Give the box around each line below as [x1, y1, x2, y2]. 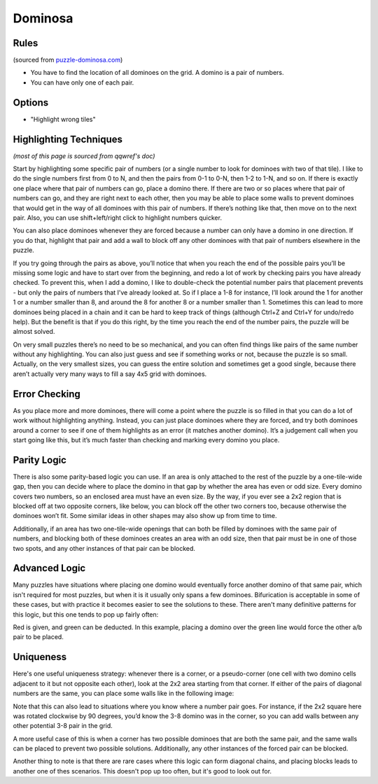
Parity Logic [13, 454, 66, 465]
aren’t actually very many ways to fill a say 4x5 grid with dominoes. [13, 370, 207, 378]
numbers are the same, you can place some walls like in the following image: [13, 689, 234, 698]
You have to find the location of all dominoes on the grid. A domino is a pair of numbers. [30, 69, 284, 77]
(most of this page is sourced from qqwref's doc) [13, 151, 155, 160]
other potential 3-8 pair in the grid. [13, 722, 113, 730]
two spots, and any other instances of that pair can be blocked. [13, 544, 196, 552]
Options [13, 97, 49, 108]
